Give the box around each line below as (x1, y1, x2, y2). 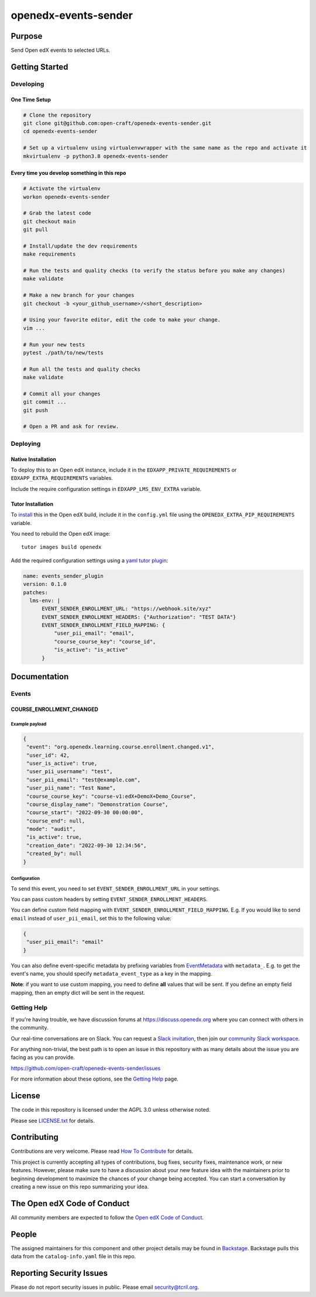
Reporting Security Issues (11, 1268, 108, 1278)
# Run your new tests (23, 341, 85, 348)
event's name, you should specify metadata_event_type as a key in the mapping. (11, 970, 212, 977)
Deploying (11, 439, 41, 448)
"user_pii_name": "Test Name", (26, 785, 116, 791)
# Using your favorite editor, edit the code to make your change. (23, 317, 221, 323)
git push (23, 407, 49, 414)
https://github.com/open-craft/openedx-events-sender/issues (11, 1065, 161, 1072)
